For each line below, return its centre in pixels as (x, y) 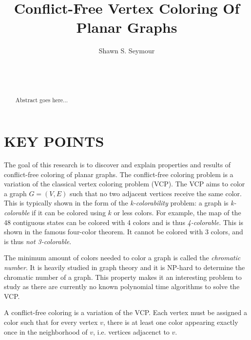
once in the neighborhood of (46, 331)
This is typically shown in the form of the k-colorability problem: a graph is (116, 203)
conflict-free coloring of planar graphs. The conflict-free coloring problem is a (119, 174)
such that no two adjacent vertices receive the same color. (155, 193)
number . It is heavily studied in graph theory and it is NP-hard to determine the (125, 267)
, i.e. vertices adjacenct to (131, 331)
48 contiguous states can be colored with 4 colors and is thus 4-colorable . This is (124, 222)
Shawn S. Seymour (127, 51)
